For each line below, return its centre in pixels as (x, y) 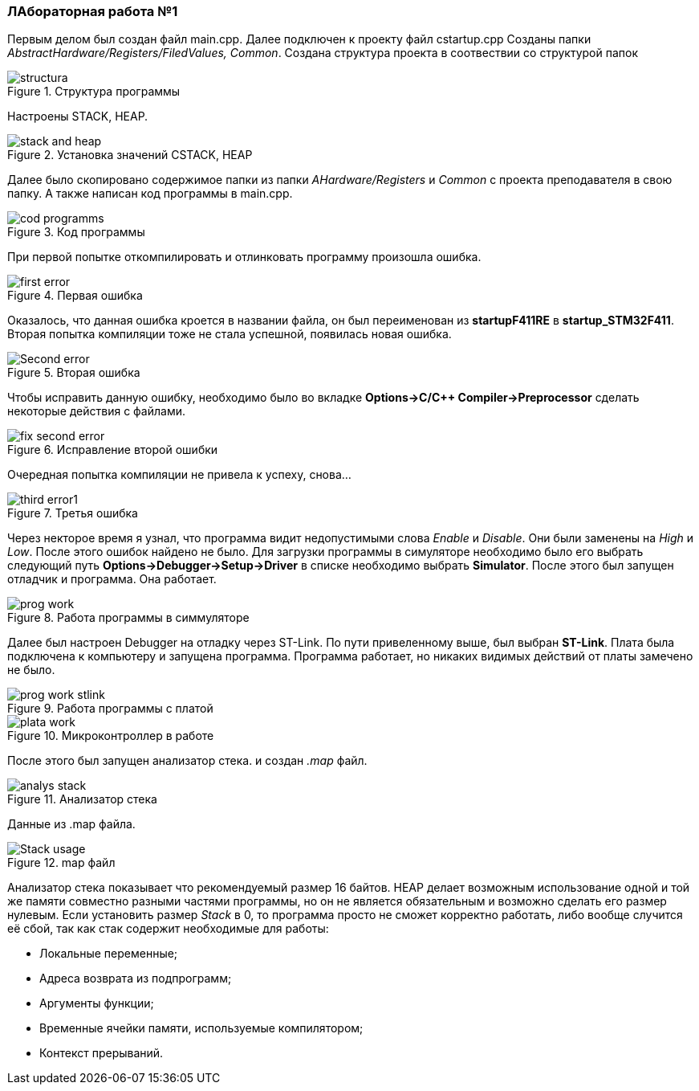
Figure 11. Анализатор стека (82, 799)
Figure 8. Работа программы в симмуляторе (128, 618)
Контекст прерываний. (102, 1053)
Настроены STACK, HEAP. (78, 116)
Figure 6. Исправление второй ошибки (113, 450)
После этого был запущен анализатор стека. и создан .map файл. (187, 761)
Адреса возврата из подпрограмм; (136, 979)
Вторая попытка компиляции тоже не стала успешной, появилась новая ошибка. (230, 334)
